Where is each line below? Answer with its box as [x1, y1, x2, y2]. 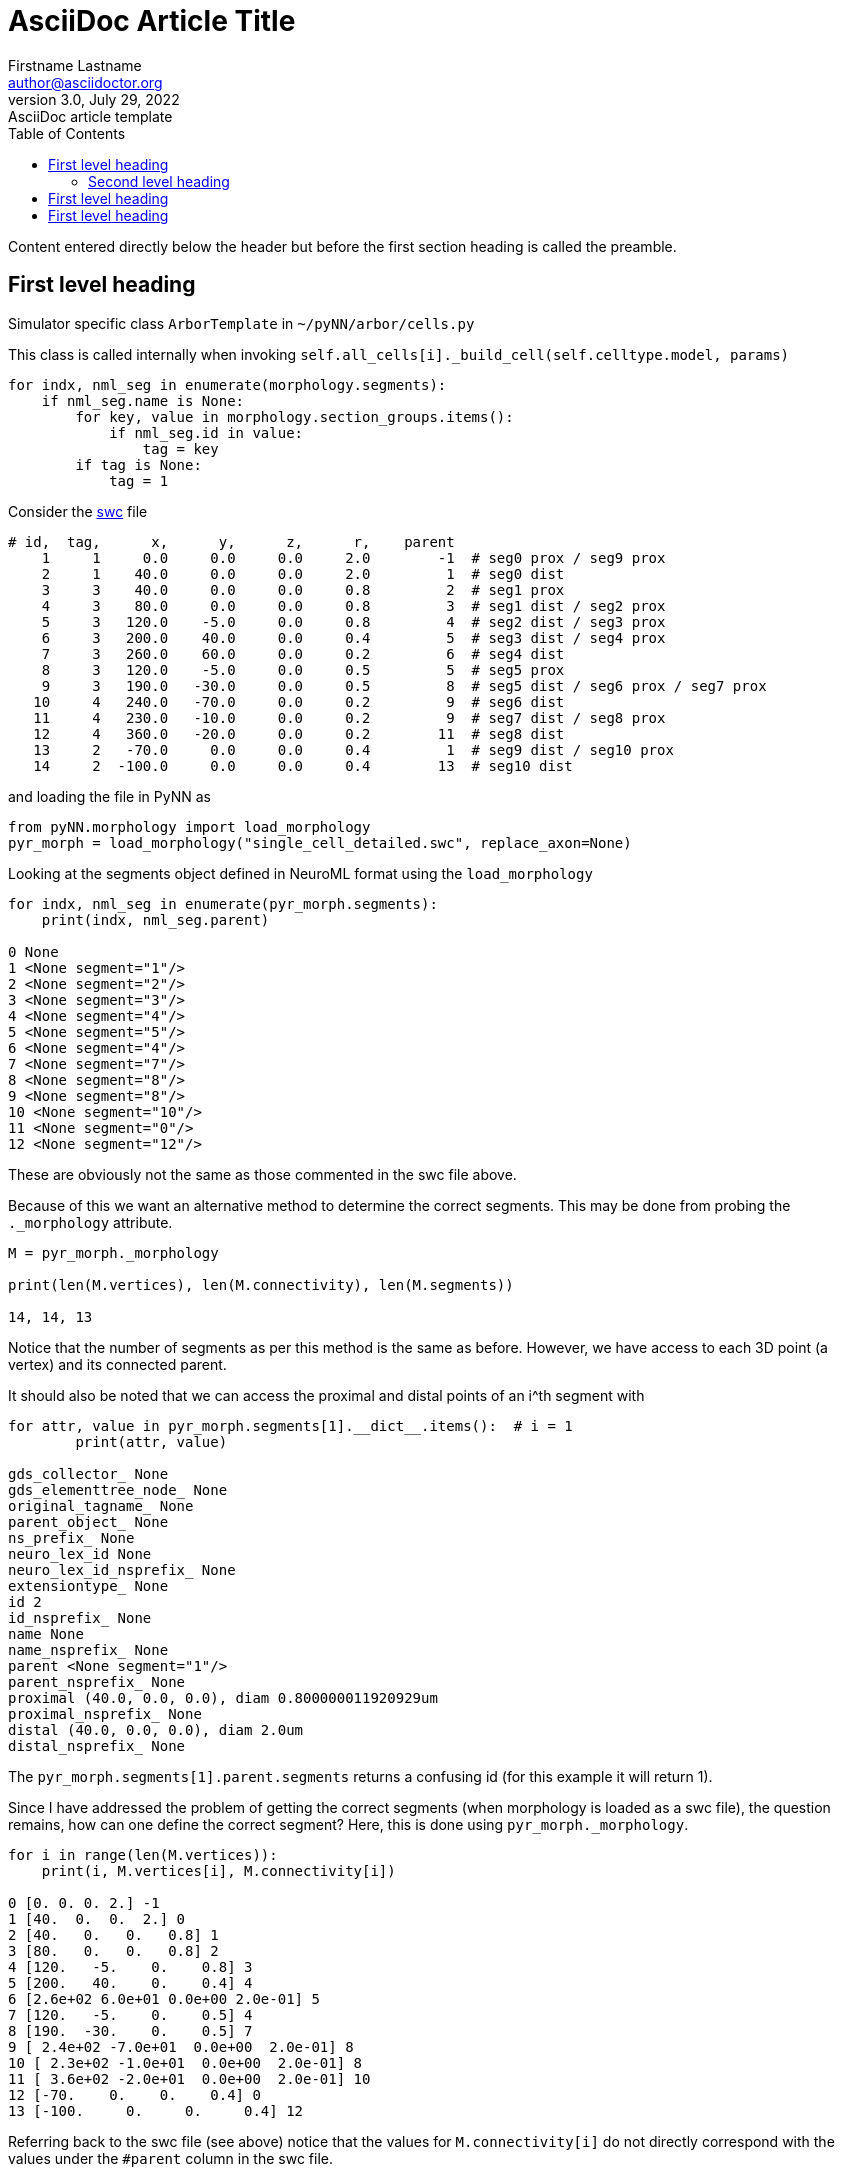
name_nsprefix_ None [8, 1641, 169, 1658]
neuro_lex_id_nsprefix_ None [8, 1561, 236, 1578]
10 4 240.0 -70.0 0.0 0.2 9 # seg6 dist [33, 693, 565, 710]
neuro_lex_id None [8, 1545, 152, 1562]
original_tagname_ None [8, 1497, 194, 1514]
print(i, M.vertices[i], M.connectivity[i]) [41, 1862, 396, 1879]
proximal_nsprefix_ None [8, 1705, 202, 1722]
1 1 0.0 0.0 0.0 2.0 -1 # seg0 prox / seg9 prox [41, 549, 666, 566]
